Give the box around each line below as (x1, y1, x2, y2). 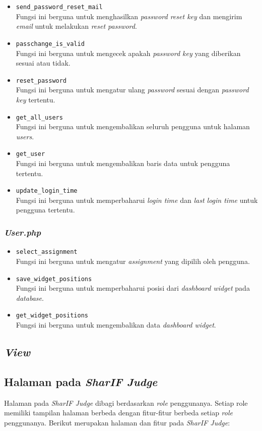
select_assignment (16, 248, 78, 256)
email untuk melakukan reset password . (16, 21, 137, 31)
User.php (4, 226, 41, 238)
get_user (16, 150, 45, 158)
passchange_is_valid (16, 40, 85, 47)
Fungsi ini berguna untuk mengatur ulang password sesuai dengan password (16, 84, 249, 95)
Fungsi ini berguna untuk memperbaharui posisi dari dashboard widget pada (16, 283, 250, 293)
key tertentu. (16, 94, 55, 104)
